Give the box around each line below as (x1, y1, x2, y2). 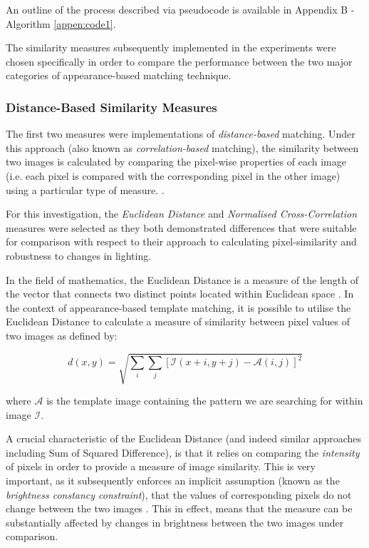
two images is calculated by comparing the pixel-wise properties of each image (6, 154, 346, 169)
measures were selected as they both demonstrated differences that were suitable (6, 220, 357, 235)
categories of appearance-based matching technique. (6, 68, 232, 83)
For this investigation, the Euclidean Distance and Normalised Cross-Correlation (6, 206, 358, 221)
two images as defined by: (6, 328, 118, 342)
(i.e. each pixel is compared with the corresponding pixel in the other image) (6, 168, 341, 183)
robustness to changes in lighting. (6, 248, 152, 263)
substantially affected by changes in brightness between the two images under (6, 514, 344, 529)
